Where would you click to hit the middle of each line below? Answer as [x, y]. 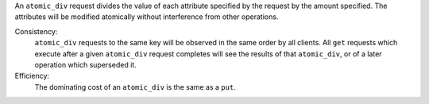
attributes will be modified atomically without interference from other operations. [147, 17]
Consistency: [36, 31]
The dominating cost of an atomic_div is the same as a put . [135, 87]
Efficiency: [32, 76]
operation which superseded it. [85, 64]
